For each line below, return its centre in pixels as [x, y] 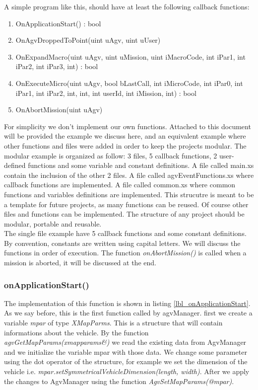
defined [15, 165]
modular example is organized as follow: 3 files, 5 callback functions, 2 [111, 155]
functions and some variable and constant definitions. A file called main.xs [141, 165]
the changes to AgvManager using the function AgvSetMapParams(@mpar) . [119, 381]
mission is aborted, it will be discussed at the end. [80, 263]
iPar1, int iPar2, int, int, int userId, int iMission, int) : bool [106, 93]
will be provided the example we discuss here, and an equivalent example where [125, 136]
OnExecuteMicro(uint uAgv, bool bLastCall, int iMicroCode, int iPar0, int [129, 83]
